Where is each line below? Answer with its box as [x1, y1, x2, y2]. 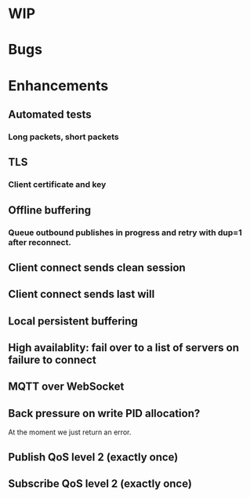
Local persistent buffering [8, 314, 139, 328]
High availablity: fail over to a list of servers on [8, 341, 239, 354]
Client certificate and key [8, 179, 107, 190]
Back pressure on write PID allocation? [8, 406, 201, 420]
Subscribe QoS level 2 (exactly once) [8, 477, 192, 491]
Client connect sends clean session [8, 261, 186, 274]
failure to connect [8, 353, 96, 367]
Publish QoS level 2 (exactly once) [8, 450, 179, 463]
